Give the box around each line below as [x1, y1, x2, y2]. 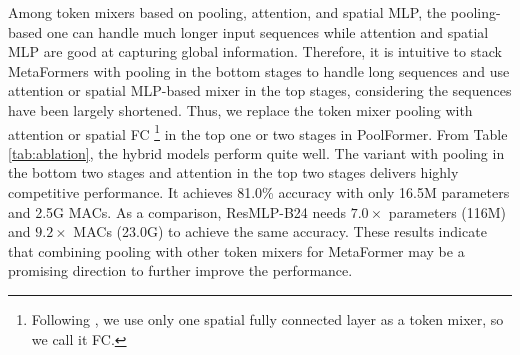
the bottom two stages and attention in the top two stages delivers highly [8, 162, 459, 183]
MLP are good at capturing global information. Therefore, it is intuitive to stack [8, 41, 502, 62]
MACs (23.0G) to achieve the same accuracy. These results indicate [73, 221, 487, 242]
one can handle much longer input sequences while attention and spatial [46, 21, 489, 42]
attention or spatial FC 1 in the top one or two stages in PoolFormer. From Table [8, 120, 508, 144]
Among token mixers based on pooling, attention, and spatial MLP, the [8, 2, 447, 22]
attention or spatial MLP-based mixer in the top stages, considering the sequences [8, 80, 512, 101]
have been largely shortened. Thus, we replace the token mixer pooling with [8, 99, 473, 120]
